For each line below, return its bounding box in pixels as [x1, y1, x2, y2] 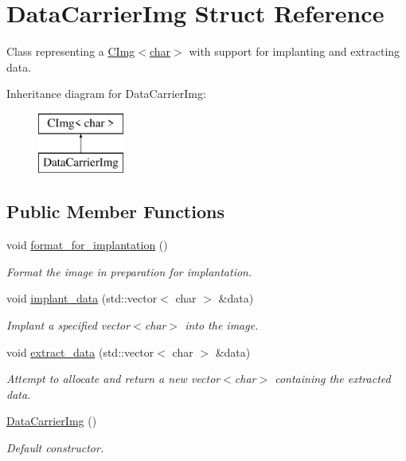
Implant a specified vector [6, 317, 131, 334]
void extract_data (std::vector [6, 343, 154, 360]
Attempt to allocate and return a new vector [6, 370, 221, 387]
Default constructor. [6, 440, 104, 456]
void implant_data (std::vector [6, 290, 158, 307]
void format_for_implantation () [6, 236, 168, 253]
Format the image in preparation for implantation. [6, 263, 252, 279]
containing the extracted [275, 370, 391, 387]
